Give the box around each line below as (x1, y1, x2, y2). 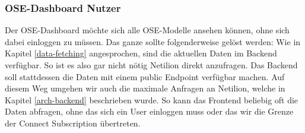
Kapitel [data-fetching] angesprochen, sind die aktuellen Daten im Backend (5, 47, 277, 59)
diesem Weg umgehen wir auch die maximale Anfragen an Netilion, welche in (5, 82, 285, 94)
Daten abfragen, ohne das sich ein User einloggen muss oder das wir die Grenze (5, 105, 294, 118)
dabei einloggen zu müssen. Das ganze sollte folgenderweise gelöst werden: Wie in (5, 35, 301, 47)
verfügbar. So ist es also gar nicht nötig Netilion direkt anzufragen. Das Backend (5, 59, 298, 71)
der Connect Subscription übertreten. (5, 116, 141, 129)
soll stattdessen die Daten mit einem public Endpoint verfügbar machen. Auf (5, 70, 285, 83)
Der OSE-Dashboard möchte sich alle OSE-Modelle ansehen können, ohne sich (5, 24, 290, 36)
